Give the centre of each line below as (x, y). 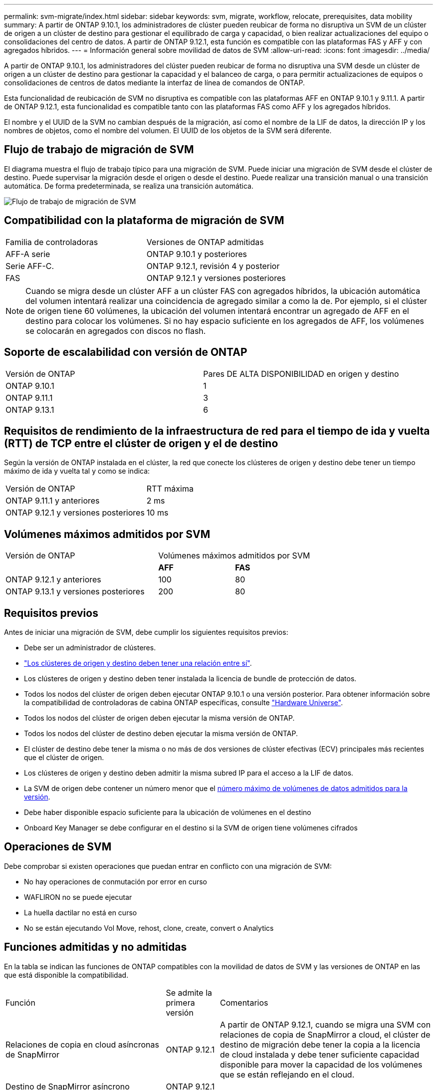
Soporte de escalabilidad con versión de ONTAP (126, 352)
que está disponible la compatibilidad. (66, 975)
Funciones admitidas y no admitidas (96, 947)
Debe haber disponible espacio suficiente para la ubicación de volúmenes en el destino (168, 813)
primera (180, 1002)
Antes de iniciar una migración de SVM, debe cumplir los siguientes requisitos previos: (146, 632)
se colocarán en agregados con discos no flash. (116, 331)
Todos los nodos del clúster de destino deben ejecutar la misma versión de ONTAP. (161, 734)
